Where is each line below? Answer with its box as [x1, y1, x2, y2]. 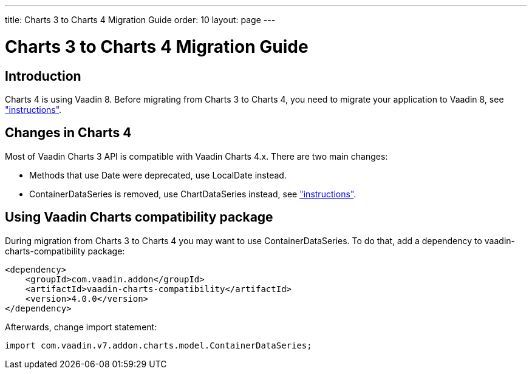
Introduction [5, 68, 81, 84]
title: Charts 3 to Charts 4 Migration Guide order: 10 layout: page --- [5, 15, 276, 25]
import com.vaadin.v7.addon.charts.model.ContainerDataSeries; [5, 340, 312, 350]
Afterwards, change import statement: [5, 321, 157, 332]
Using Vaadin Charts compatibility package [5, 209, 273, 225]
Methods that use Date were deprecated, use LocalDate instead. [29, 169, 287, 180]
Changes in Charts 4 [5, 125, 132, 141]
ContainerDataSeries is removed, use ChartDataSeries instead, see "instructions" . [29, 188, 356, 199]
